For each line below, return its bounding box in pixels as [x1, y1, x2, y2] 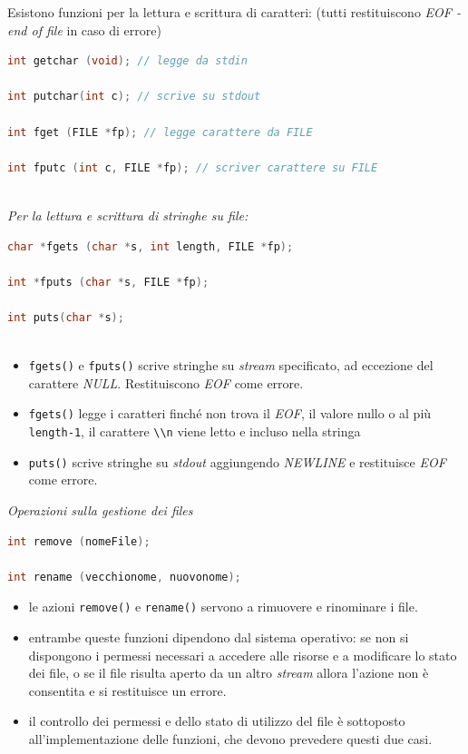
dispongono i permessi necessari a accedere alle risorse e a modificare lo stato [28, 645, 457, 664]
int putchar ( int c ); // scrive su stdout [7, 90, 261, 103]
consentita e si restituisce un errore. [28, 681, 227, 700]
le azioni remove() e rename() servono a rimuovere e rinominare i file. [28, 597, 418, 616]
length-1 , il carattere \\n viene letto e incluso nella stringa [28, 422, 361, 440]
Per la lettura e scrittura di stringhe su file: [7, 205, 249, 224]
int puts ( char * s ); [7, 310, 124, 324]
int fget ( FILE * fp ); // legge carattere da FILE [7, 125, 313, 139]
